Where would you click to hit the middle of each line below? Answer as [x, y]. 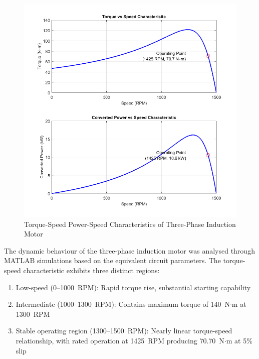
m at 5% [239, 340]
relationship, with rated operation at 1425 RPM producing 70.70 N [120, 340]
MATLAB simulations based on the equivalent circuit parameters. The [112, 260]
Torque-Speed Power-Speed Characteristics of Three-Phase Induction [130, 224]
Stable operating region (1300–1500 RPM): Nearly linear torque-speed [124, 331]
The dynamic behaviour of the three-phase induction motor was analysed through [129, 250]
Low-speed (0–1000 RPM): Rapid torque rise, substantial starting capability [133, 287]
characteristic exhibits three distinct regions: [91, 270]
